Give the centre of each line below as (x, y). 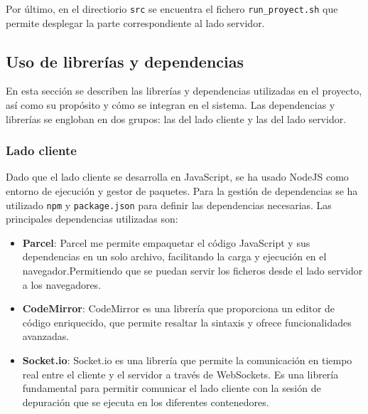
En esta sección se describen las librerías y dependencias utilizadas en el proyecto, (184, 91)
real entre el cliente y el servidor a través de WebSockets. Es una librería (180, 374)
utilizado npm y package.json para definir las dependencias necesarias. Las (169, 205)
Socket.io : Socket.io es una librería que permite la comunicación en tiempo (187, 360)
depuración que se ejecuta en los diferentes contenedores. (146, 402)
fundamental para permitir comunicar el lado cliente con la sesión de (172, 388)
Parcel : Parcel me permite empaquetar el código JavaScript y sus (166, 242)
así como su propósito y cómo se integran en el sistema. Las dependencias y (171, 105)
